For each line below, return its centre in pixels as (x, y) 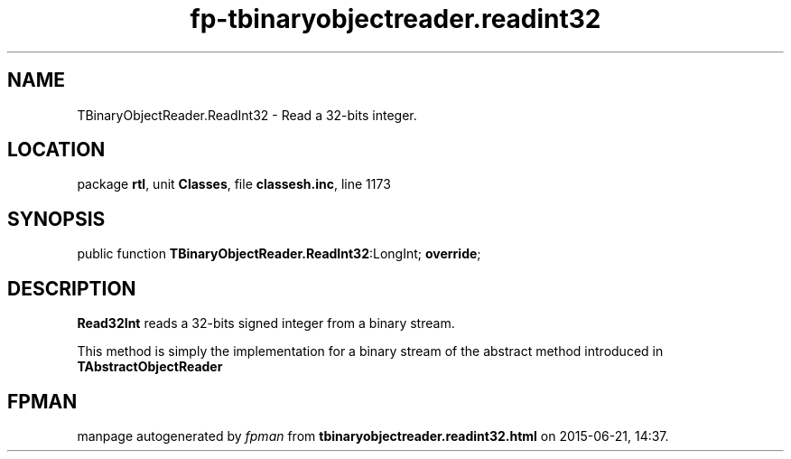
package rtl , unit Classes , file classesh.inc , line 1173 (234, 184)
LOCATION (56, 150)
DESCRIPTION (72, 288)
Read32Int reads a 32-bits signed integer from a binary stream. (266, 323)
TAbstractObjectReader (150, 367)
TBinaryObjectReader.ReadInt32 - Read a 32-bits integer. (247, 115)
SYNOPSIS (56, 219)
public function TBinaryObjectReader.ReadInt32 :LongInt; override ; (279, 254)
